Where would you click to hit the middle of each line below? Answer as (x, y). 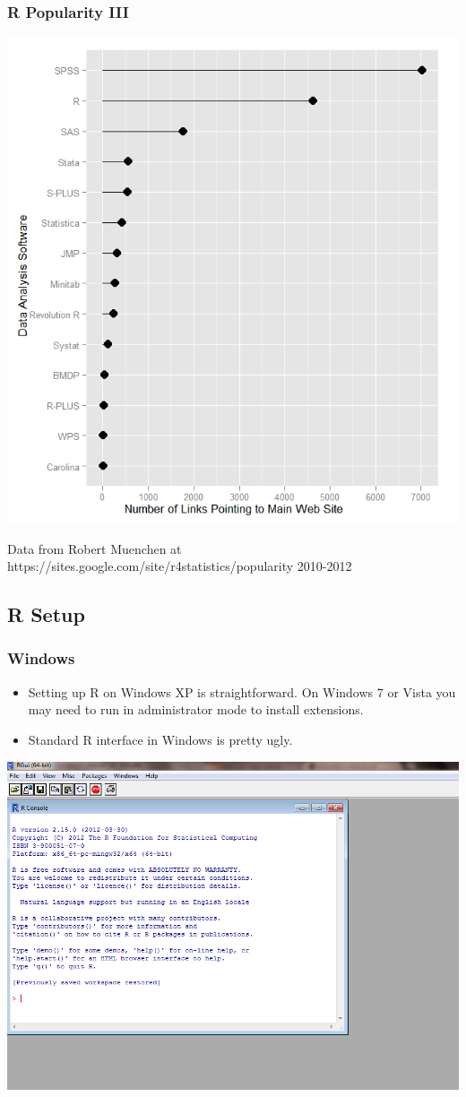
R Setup (46, 614)
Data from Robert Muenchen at (95, 548)
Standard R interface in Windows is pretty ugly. (160, 739)
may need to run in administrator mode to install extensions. (196, 709)
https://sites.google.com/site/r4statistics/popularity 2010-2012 (180, 566)
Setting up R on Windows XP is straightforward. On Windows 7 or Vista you (242, 691)
